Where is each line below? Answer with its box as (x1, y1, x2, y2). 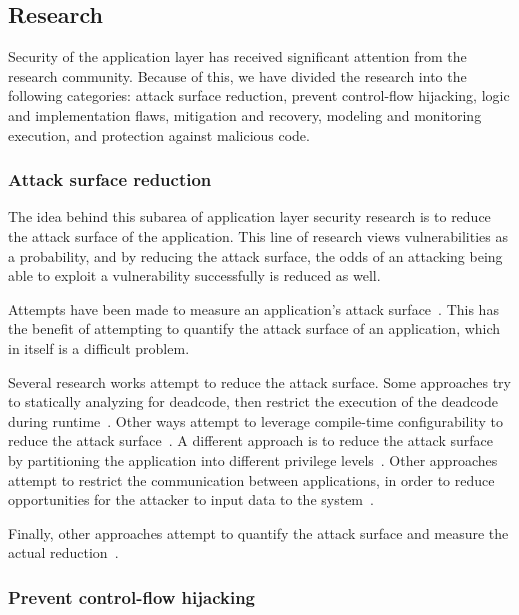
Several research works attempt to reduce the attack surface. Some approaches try (8, 371, 512, 392)
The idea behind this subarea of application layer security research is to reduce (8, 206, 491, 227)
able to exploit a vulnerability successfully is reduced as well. (8, 265, 381, 286)
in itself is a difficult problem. (8, 337, 190, 358)
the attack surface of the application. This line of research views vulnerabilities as (8, 225, 508, 246)
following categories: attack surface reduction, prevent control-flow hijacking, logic (8, 85, 510, 106)
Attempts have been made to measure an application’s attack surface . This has (8, 298, 499, 319)
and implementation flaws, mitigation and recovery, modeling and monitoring (8, 104, 482, 125)
